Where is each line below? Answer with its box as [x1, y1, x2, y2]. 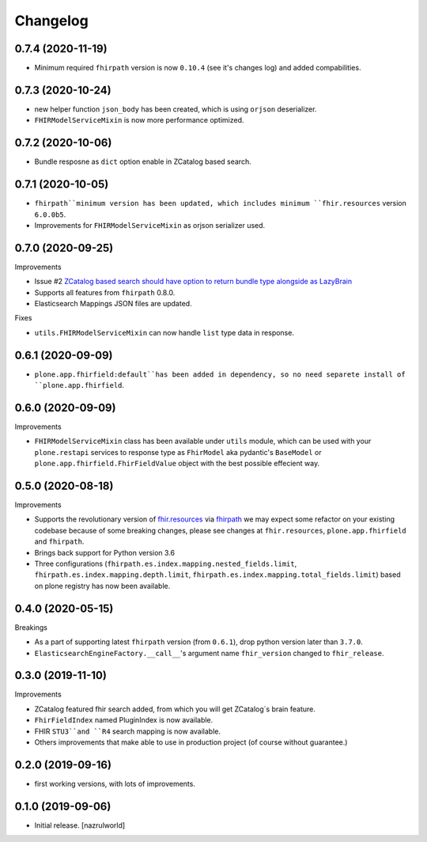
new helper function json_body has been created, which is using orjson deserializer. [34, 104, 317, 114]
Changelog [14, 12, 89, 29]
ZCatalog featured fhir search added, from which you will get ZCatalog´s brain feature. [34, 704, 316, 714]
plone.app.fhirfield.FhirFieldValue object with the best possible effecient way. [34, 459, 320, 468]
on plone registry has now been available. [34, 581, 171, 590]
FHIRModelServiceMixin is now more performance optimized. [34, 116, 244, 125]
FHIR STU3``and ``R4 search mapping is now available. [34, 726, 221, 736]
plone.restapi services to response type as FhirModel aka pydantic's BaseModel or [34, 447, 322, 457]
